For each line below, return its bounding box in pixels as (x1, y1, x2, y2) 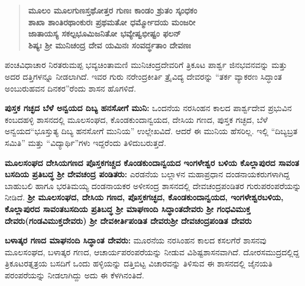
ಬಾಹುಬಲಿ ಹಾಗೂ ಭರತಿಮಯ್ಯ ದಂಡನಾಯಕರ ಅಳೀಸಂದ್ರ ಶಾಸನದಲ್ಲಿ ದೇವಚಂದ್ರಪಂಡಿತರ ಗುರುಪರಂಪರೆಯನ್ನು (5, 179, 301, 191)
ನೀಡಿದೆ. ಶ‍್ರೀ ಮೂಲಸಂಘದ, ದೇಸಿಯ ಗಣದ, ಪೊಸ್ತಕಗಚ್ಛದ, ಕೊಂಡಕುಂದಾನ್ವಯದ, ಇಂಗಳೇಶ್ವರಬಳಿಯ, (5, 191, 284, 203)
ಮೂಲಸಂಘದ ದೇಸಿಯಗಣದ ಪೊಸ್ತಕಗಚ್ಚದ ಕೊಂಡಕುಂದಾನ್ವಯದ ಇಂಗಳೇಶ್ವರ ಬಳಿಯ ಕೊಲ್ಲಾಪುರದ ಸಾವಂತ (5, 156, 300, 168)
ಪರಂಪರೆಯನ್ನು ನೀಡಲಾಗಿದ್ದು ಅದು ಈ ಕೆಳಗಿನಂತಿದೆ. (5, 268, 144, 281)
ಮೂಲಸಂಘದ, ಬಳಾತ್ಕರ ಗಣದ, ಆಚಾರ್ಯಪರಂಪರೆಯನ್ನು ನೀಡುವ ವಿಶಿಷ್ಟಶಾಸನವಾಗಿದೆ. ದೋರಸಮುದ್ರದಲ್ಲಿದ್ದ (5, 245, 300, 258)
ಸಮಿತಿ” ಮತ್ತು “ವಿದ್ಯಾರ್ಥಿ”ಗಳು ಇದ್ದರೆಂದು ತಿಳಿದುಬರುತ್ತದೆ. (5, 136, 167, 148)
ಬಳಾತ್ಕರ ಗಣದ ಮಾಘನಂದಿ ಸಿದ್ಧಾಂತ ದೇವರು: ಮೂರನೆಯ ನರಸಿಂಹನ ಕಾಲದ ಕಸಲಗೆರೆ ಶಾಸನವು (5, 234, 267, 246)
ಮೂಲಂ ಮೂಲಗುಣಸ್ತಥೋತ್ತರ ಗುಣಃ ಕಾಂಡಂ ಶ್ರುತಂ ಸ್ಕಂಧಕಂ (28, 4, 197, 16)
